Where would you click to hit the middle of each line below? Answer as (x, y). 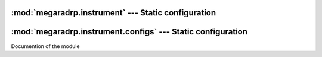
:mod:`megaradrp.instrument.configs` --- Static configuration (129, 32)
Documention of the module (45, 46)
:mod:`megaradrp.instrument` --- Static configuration (114, 13)
